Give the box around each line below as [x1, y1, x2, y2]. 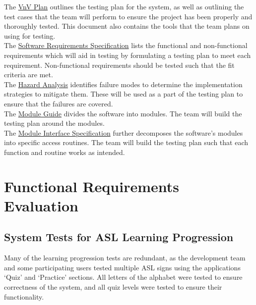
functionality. [4, 291, 44, 302]
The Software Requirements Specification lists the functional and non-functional [4, 40, 248, 51]
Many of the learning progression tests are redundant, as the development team [4, 253, 246, 263]
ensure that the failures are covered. [4, 98, 113, 108]
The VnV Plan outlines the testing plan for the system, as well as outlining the [4, 1, 244, 11]
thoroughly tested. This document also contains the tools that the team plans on [4, 21, 250, 31]
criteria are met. [4, 69, 53, 80]
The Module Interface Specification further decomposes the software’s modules [4, 127, 243, 138]
